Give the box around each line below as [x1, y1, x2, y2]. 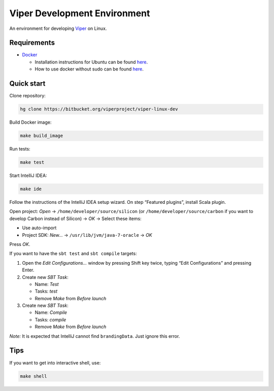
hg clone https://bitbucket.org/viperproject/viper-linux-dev [20, 106, 178, 112]
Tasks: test [35, 288, 58, 294]
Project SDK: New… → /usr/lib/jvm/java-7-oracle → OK [22, 232, 152, 238]
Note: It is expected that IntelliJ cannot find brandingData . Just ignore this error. [9, 333, 180, 339]
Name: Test [35, 281, 59, 287]
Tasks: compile [35, 316, 66, 323]
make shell [20, 373, 47, 379]
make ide [20, 186, 42, 192]
